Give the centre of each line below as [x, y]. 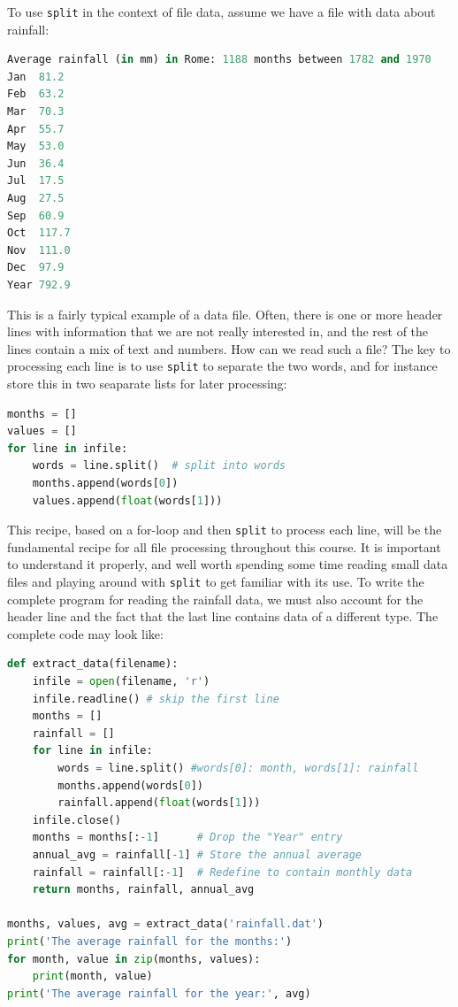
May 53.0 [36, 146]
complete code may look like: [85, 633]
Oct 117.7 [39, 233]
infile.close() [76, 820]
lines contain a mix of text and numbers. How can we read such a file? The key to [229, 348]
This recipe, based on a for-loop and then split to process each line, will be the [225, 530]
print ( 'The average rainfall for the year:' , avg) [159, 993]
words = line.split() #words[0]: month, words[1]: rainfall [238, 768]
